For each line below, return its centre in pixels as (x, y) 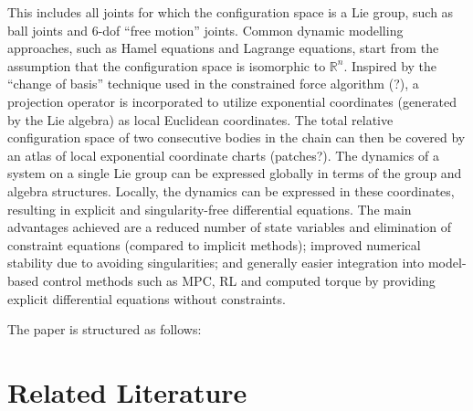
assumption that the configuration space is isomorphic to (167, 65)
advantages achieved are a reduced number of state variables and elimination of (230, 227)
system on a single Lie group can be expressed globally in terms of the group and (235, 173)
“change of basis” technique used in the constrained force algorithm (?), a (213, 84)
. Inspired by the (390, 65)
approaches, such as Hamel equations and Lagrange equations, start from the (223, 48)
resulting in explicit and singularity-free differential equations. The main (210, 209)
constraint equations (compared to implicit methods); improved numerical (214, 244)
